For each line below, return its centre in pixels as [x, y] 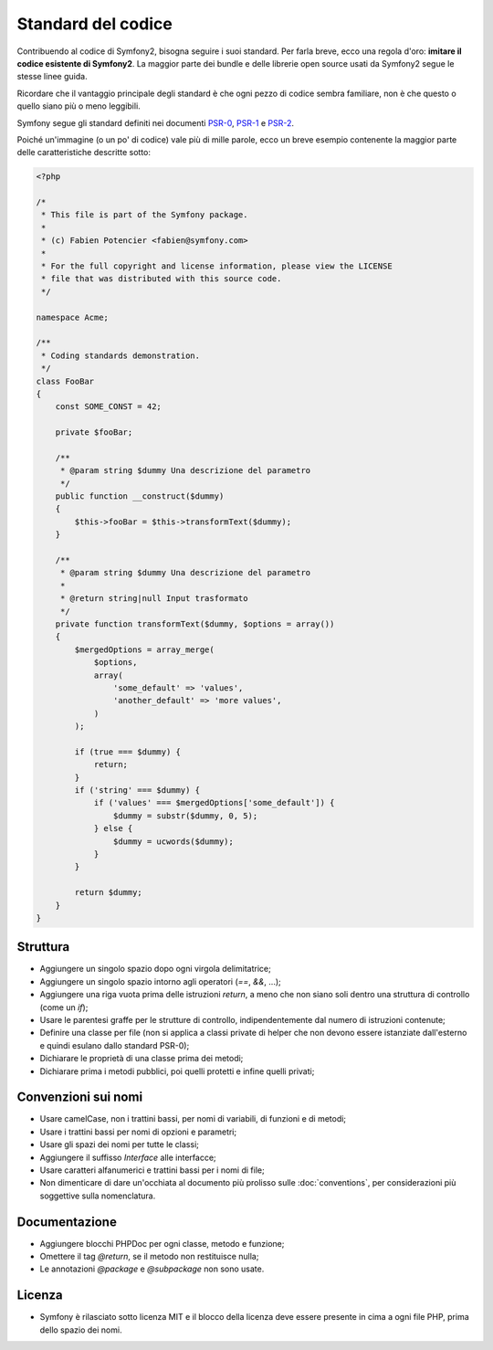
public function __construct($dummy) [140, 496]
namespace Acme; [73, 317]
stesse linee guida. [52, 77]
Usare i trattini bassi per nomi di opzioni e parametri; [138, 1132]
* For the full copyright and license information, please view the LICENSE [217, 266]
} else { [113, 828]
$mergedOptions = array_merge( [144, 649]
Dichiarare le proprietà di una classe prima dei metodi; [142, 1059]
